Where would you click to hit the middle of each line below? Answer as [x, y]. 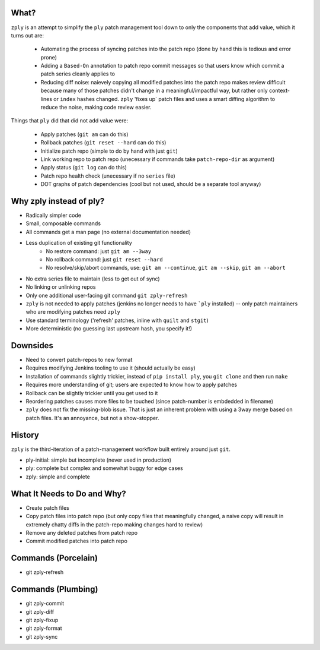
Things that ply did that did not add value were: [70, 121]
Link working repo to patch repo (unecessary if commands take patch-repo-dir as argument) [158, 159]
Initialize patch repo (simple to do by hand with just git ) [109, 151]
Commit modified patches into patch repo [76, 541]
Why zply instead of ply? [58, 201]
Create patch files [47, 507]
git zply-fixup [42, 620]
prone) [49, 57]
